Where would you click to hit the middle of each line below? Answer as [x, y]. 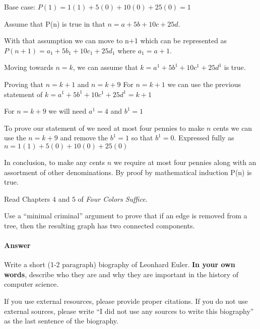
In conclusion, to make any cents [55, 162]
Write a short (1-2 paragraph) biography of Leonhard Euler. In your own [120, 264]
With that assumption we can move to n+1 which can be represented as [116, 40]
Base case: [20, 7]
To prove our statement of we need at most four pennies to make [104, 128]
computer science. [31, 284]
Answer [17, 245]
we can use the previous [204, 84]
